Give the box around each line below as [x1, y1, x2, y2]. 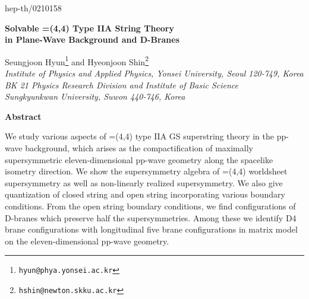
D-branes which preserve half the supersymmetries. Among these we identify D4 [5, 211, 297, 224]
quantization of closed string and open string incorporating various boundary [5, 188, 285, 201]
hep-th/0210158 [5, 2, 62, 14]
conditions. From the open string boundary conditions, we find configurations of [5, 199, 296, 212]
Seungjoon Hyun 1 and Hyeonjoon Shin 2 [5, 53, 149, 68]
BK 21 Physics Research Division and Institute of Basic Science [5, 78, 239, 91]
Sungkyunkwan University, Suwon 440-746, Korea [5, 90, 185, 103]
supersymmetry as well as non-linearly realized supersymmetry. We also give [5, 176, 283, 189]
